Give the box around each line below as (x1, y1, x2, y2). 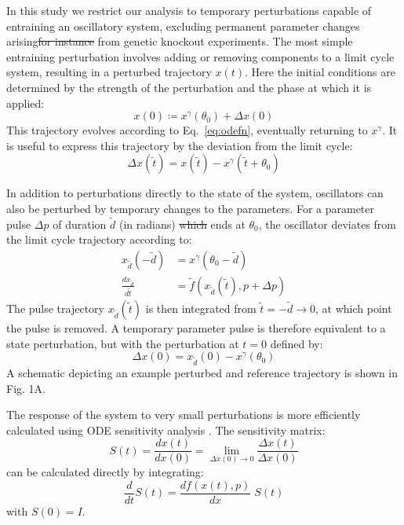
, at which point (315, 300, 392, 316)
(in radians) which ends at (118, 215, 246, 232)
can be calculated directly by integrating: (6, 464, 204, 480)
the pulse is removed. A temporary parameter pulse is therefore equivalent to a (6, 320, 386, 336)
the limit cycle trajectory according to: (6, 231, 192, 248)
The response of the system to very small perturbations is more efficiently (6, 406, 361, 423)
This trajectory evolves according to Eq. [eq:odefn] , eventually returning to (6, 122, 368, 138)
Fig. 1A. (6, 380, 45, 396)
